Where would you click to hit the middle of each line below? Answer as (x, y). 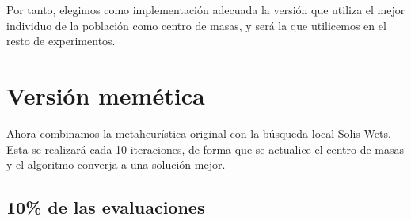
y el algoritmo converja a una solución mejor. (116, 164)
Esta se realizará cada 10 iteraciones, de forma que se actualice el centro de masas (205, 149)
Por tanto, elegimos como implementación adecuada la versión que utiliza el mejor (206, 10)
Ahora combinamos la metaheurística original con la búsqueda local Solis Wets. (199, 133)
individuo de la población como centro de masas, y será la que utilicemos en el (196, 25)
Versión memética (106, 95)
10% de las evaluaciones (106, 207)
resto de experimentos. (61, 41)
